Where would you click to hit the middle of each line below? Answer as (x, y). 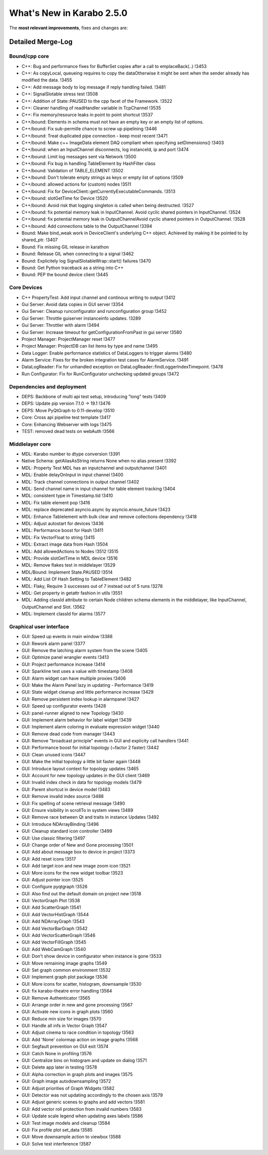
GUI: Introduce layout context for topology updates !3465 (80, 768)
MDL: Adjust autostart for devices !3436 (63, 523)
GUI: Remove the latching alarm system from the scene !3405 (85, 650)
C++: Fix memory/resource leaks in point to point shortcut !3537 (87, 115)
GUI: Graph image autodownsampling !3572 (66, 1081)
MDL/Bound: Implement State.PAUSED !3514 (67, 572)
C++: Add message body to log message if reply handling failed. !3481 (94, 87)
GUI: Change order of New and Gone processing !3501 (77, 845)
